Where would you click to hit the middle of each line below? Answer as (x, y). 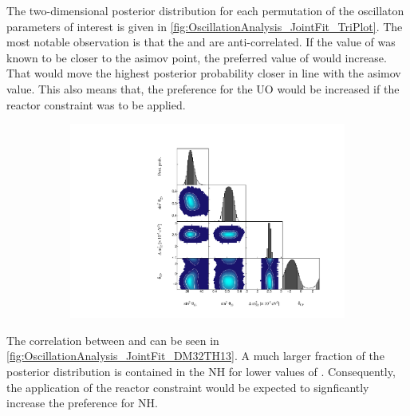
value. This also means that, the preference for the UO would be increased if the (203, 88)
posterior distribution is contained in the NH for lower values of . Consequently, (201, 372)
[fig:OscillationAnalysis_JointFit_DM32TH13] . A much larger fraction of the (195, 356)
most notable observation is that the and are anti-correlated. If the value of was (201, 42)
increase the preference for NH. (82, 403)
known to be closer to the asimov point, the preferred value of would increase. (197, 57)
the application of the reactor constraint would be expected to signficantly (188, 387)
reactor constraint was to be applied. (96, 104)
